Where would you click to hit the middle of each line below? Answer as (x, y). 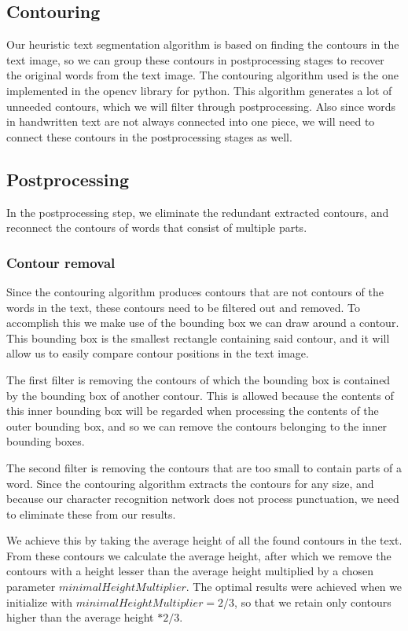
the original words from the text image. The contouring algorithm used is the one (202, 75)
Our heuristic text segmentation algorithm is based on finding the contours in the (203, 44)
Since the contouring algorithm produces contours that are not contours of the (195, 291)
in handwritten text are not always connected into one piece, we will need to (191, 121)
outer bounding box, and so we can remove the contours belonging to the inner (197, 426)
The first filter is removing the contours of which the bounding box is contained (198, 379)
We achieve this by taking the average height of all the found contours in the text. (204, 540)
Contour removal (61, 262)
